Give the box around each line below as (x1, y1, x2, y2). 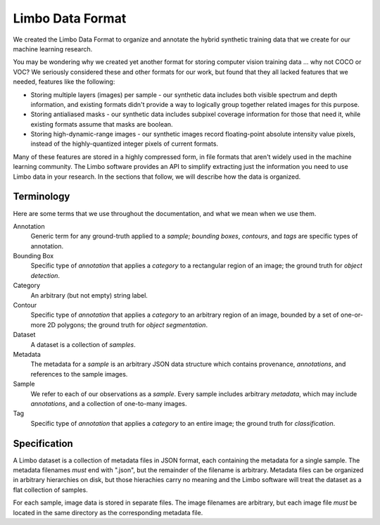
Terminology (13, 191, 70, 203)
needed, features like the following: (13, 77, 115, 86)
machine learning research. (13, 44, 93, 53)
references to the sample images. (30, 369, 128, 378)
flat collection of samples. (13, 486, 88, 494)
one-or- (340, 310, 364, 320)
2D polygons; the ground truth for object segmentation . (46, 320, 208, 329)
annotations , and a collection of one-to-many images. (30, 399, 187, 407)
